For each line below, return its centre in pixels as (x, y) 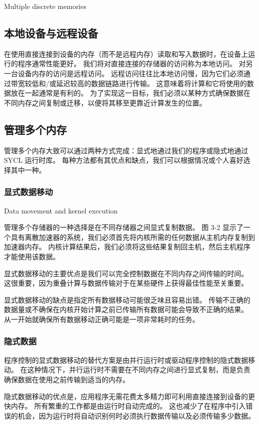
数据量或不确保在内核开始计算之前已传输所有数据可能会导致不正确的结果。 (126, 309)
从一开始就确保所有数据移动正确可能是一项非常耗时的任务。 (102, 319)
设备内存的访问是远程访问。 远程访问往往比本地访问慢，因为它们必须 (130, 73)
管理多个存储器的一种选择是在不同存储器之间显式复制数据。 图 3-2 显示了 (124, 227)
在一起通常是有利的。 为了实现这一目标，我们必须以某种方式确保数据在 (134, 93)
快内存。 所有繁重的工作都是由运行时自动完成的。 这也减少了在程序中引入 (125, 406)
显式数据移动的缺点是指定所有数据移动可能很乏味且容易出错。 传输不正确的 (127, 299)
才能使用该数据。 (32, 256)
